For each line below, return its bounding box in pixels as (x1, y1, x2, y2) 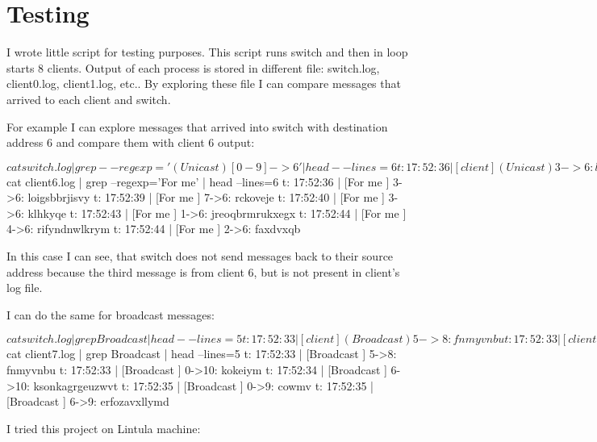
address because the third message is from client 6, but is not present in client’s (6, 263, 400, 280)
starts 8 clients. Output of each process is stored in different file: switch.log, (6, 59, 380, 76)
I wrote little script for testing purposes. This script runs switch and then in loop (6, 44, 408, 60)
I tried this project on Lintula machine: (6, 419, 201, 436)
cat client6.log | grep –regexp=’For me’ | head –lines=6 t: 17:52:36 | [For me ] (6, 173, 390, 190)
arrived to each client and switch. (6, 90, 171, 107)
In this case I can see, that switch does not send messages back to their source (6, 248, 394, 265)
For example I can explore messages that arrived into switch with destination (6, 118, 388, 135)
